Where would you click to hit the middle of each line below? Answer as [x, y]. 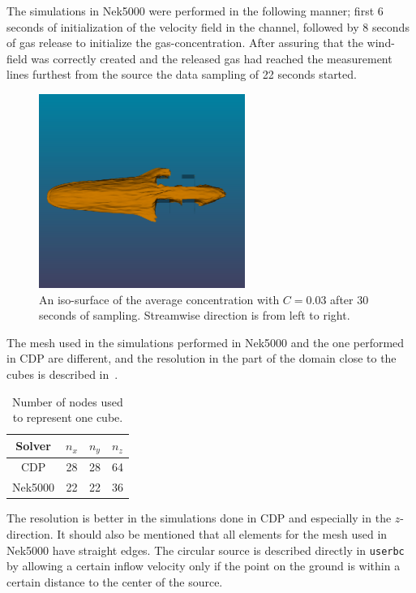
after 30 [350, 299]
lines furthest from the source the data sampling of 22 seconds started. [182, 74]
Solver [33, 446]
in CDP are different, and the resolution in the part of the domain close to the [202, 358]
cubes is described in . [62, 374]
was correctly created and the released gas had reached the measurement [212, 58]
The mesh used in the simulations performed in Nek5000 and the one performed [206, 342]
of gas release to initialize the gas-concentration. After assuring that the [185, 43]
